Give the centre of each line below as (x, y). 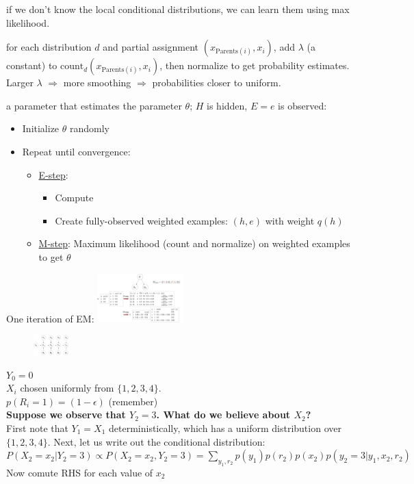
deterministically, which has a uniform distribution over (225, 428)
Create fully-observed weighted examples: (141, 220)
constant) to (32, 65)
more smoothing (97, 82)
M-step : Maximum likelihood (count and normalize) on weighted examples (194, 243)
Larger (20, 82)
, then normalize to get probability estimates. (255, 65)
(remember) (133, 401)
